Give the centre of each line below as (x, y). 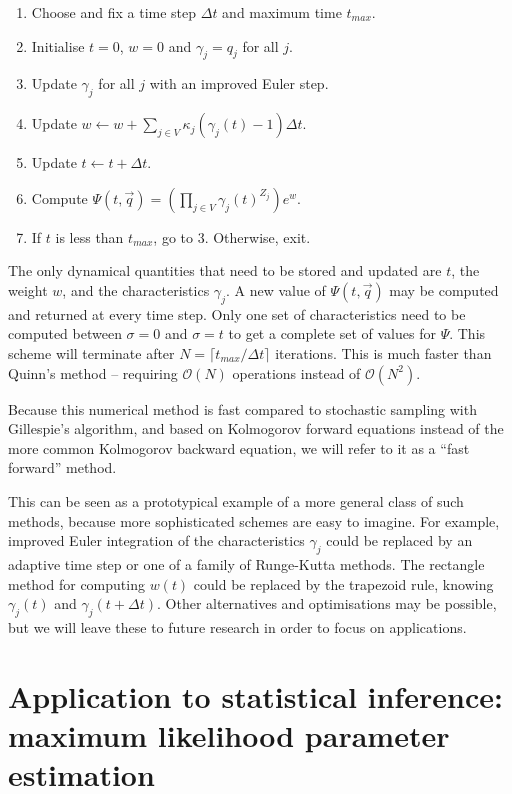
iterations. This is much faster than (383, 352)
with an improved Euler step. (239, 83)
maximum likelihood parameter (229, 734)
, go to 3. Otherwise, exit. (232, 236)
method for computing (76, 583)
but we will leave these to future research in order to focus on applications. (237, 626)
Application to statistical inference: (255, 695)
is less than (89, 236)
